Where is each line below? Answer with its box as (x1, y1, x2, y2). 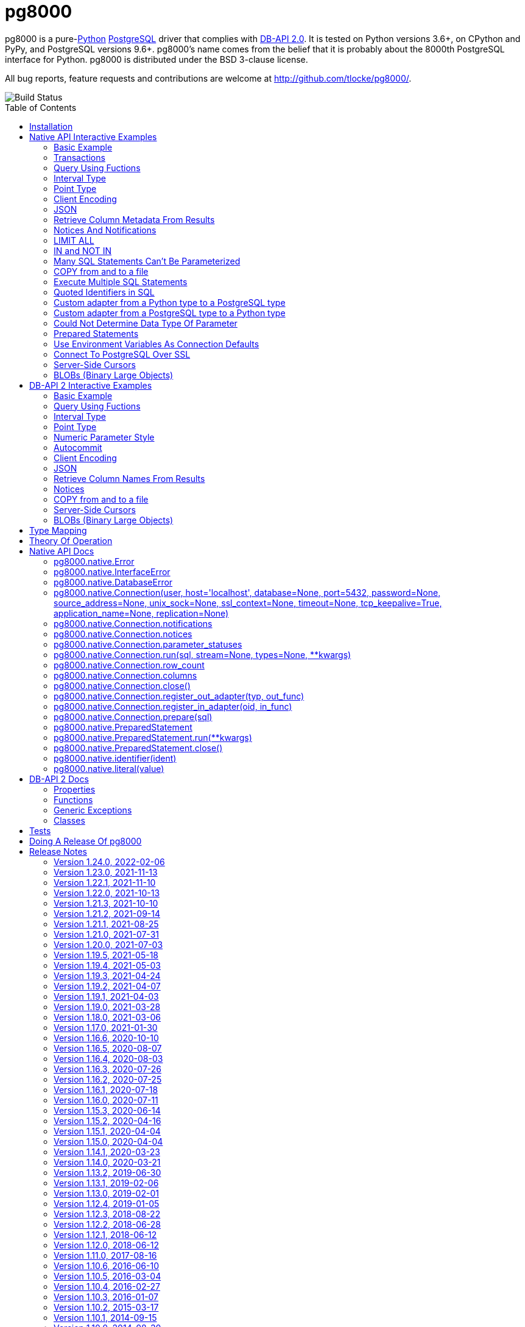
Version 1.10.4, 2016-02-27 (54, 1281, 161, 1292)
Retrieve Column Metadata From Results (54, 214, 215, 225)
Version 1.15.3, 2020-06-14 (54, 1105, 161, 1116)
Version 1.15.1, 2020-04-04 (54, 1125, 161, 1136)
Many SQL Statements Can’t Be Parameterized (54, 255, 241, 266)
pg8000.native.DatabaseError (54, 576, 173, 587)
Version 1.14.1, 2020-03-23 (54, 1146, 160, 1157)
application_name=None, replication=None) (54, 607, 229, 618)
